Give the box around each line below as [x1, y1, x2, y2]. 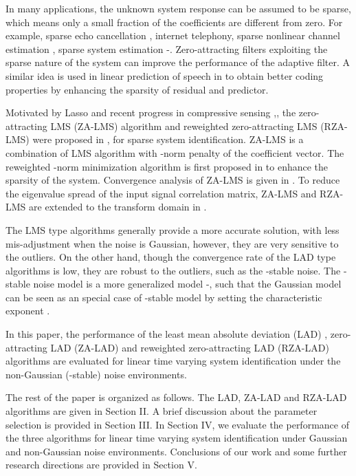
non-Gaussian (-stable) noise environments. [5, 367, 187, 381]
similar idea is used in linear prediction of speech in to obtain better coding [5, 68, 324, 83]
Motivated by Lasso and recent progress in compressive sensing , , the [5, 105, 296, 120]
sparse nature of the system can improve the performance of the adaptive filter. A [5, 55, 351, 69]
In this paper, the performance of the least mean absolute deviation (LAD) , [5, 327, 328, 341]
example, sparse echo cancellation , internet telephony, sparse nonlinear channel [5, 28, 340, 43]
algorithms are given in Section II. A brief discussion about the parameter [5, 404, 318, 418]
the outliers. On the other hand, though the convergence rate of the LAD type [5, 250, 336, 264]
